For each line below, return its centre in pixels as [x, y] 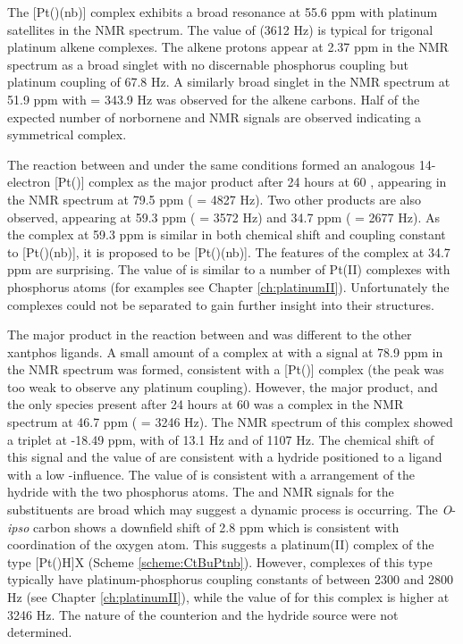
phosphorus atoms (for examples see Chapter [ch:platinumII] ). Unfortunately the [228, 286]
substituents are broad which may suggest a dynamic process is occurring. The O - [231, 510]
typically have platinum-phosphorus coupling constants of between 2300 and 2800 [230, 579]
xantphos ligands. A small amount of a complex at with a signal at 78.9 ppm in [225, 351]
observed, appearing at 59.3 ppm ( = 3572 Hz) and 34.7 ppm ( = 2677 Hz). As [223, 217]
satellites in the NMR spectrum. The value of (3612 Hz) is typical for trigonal [220, 29]
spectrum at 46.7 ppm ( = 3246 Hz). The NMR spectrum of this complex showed [230, 422]
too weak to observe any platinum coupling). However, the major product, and [223, 386]
